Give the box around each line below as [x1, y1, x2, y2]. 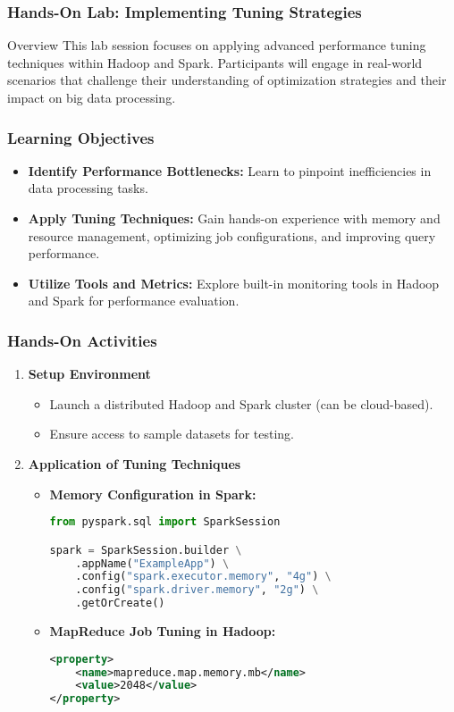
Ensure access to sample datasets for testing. [49, 424, 294, 443]
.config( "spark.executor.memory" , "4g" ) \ [75, 570, 332, 583]
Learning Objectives [7, 126, 155, 148]
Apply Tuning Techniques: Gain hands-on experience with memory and [28, 209, 441, 227]
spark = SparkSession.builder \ [49, 543, 242, 557]
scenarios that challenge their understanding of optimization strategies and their [7, 71, 447, 89]
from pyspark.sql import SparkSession [49, 515, 281, 529]
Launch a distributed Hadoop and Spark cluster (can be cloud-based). [49, 394, 433, 413]
